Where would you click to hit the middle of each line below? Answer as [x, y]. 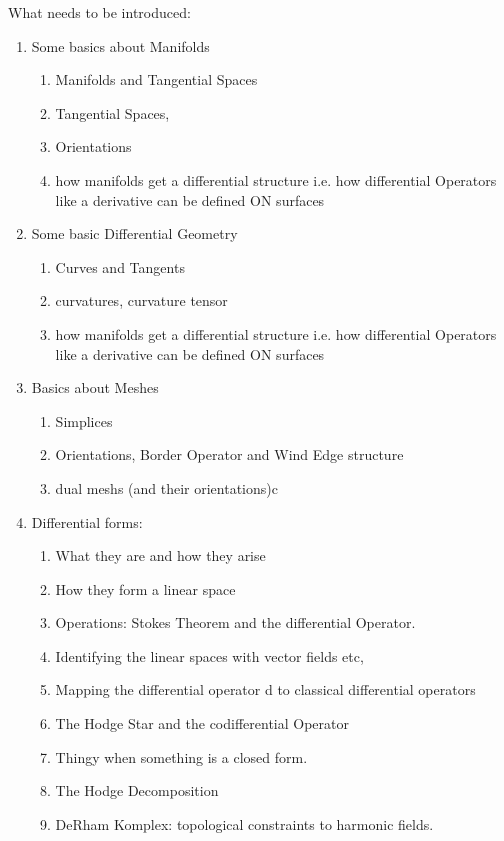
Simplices [84, 420]
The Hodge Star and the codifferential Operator [202, 723]
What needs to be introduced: [99, 12]
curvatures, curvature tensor [141, 300]
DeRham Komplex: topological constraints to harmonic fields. [244, 823]
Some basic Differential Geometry [134, 233]
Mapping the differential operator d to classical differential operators [265, 689]
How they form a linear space [145, 588]
